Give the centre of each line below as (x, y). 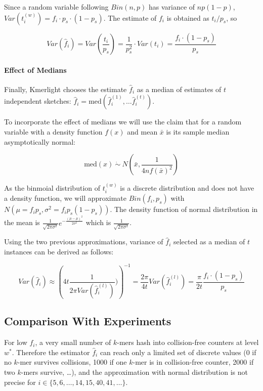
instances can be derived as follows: (59, 251)
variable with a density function (53, 132)
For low (16, 342)
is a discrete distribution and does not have (187, 188)
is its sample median (198, 132)
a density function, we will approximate (65, 198)
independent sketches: (38, 101)
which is (98, 222)
